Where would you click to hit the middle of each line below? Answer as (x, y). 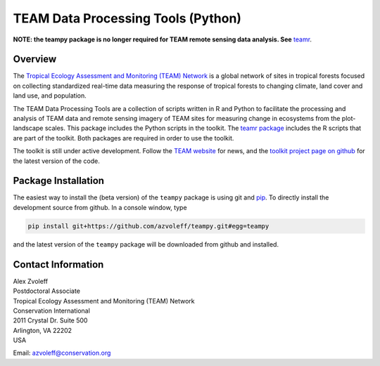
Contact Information (58, 264)
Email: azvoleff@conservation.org (62, 353)
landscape (28, 128)
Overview (35, 59)
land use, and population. (50, 96)
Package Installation (59, 181)
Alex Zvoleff (31, 281)
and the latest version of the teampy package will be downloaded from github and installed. (146, 244)
